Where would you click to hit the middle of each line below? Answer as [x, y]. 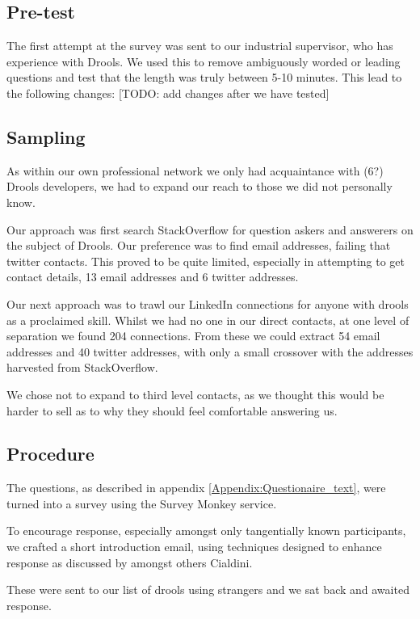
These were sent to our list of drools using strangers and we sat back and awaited [208, 590]
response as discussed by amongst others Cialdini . [130, 562]
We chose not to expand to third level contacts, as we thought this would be [195, 394]
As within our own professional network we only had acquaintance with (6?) [195, 170]
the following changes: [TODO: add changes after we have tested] [168, 93]
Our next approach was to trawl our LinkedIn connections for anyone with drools [208, 303]
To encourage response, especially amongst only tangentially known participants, [206, 531]
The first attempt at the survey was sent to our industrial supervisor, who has [200, 46]
